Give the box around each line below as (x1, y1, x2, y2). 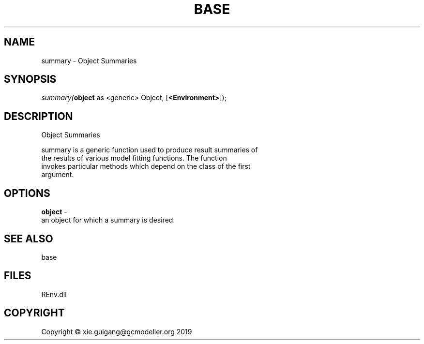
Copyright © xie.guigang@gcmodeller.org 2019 (41, 327, 192, 336)
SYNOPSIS (4, 73, 57, 86)
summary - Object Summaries (41, 56, 137, 65)
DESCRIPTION (4, 110, 73, 122)
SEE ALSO (4, 232, 53, 245)
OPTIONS (4, 187, 50, 199)
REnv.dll (41, 290, 67, 299)
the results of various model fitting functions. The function (41, 154, 227, 163)
